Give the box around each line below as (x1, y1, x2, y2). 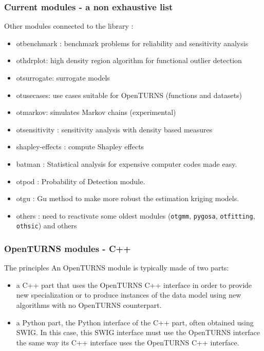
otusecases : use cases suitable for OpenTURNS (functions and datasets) (16, 89, 242, 100)
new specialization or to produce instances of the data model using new (16, 289, 241, 300)
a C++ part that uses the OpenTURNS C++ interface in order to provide (16, 279, 252, 290)
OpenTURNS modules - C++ (4, 242, 131, 255)
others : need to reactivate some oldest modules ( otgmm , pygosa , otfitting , (16, 210, 255, 221)
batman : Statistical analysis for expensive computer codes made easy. (16, 158, 237, 169)
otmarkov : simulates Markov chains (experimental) (16, 107, 176, 118)
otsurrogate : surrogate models (16, 72, 110, 83)
